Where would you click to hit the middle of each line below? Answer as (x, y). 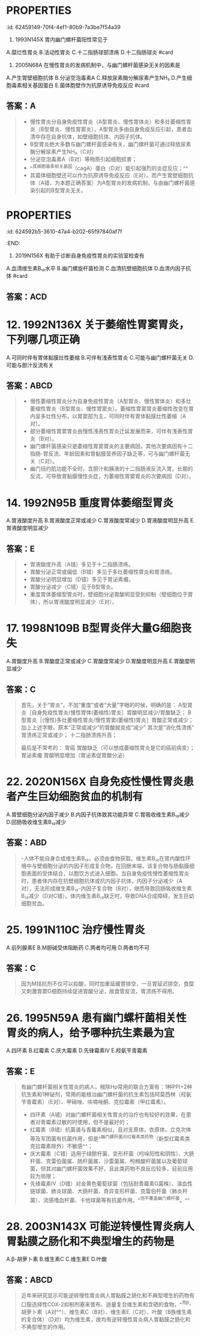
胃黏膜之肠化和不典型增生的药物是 (91, 1241)
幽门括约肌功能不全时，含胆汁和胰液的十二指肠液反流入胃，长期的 (111, 469)
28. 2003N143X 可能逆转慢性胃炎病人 (100, 1226)
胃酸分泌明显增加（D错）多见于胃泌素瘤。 (82, 579)
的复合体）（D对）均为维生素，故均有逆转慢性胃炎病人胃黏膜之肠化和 (106, 1319)
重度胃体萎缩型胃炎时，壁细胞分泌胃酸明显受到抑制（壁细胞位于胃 (111, 594)
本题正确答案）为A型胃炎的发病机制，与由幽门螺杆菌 (125, 183)
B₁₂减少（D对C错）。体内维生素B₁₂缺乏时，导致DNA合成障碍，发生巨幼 (107, 895)
